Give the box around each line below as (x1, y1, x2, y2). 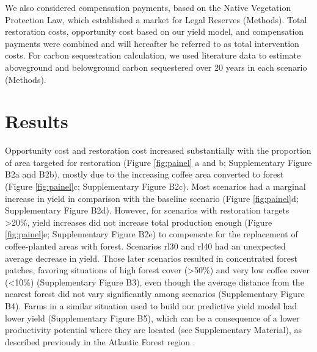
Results (5, 109, 68, 134)
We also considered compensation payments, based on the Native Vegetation (5, 1, 291, 13)
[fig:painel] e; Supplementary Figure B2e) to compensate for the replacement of (5, 228, 298, 240)
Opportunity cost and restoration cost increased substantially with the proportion (5, 144, 312, 157)
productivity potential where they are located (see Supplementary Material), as (5, 323, 302, 336)
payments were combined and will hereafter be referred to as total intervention (5, 37, 299, 49)
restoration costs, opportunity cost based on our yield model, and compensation (5, 25, 304, 38)
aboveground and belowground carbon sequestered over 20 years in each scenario (5, 60, 307, 73)
